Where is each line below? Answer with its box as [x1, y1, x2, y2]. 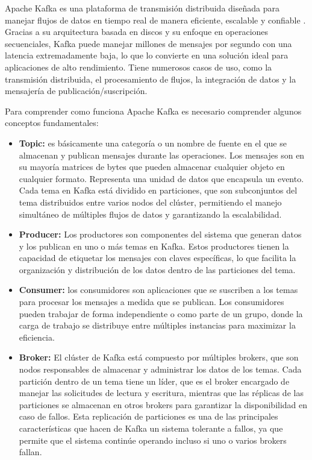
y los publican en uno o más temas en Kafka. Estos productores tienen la [19, 239, 289, 252]
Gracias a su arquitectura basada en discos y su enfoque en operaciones [5, 25, 269, 38]
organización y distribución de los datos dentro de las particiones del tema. [19, 263, 296, 276]
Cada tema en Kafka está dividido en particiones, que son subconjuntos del [19, 184, 298, 197]
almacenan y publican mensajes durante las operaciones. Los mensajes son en [19, 148, 305, 161]
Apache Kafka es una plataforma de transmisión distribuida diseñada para [5, 2, 279, 14]
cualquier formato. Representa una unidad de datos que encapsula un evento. [19, 172, 304, 184]
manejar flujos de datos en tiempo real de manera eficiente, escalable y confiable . [5, 13, 306, 26]
